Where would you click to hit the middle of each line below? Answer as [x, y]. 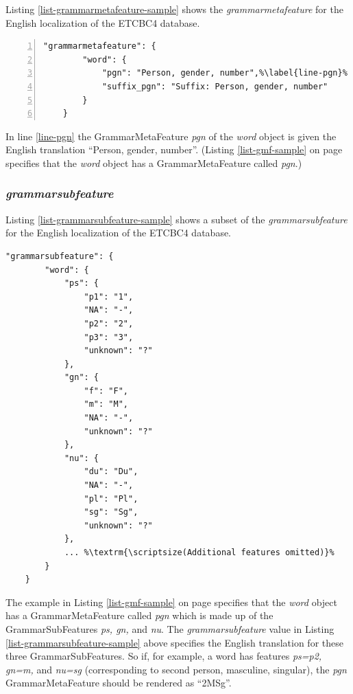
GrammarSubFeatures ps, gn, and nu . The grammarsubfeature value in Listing [170, 628]
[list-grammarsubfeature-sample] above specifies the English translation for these [174, 642]
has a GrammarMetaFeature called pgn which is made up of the [139, 615]
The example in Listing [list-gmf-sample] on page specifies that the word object [171, 602]
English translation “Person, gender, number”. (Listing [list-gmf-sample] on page [174, 149]
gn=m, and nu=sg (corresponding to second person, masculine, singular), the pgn [176, 669]
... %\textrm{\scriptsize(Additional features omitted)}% [199, 552]
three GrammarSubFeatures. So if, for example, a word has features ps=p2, [164, 656]
